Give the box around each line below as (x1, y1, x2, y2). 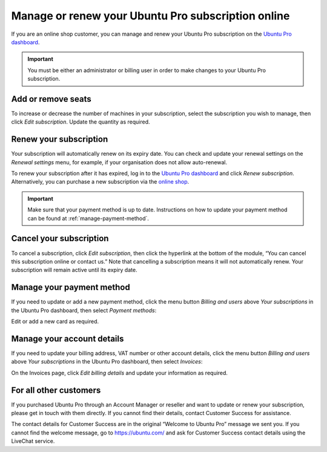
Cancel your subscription (11, 233, 109, 244)
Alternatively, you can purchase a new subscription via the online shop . (11, 178, 190, 185)
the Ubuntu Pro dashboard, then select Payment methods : (11, 307, 157, 314)
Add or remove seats (11, 94, 91, 104)
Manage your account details (11, 333, 124, 344)
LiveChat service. (11, 437, 55, 445)
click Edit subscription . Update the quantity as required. (11, 118, 150, 125)
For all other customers (11, 385, 101, 395)
